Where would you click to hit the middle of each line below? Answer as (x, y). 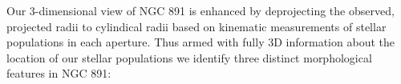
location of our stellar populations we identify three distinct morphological (189, 57)
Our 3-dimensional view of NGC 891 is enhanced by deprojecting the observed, (200, 10)
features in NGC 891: (59, 73)
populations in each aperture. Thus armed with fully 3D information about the (200, 42)
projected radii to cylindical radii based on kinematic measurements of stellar (196, 26)
